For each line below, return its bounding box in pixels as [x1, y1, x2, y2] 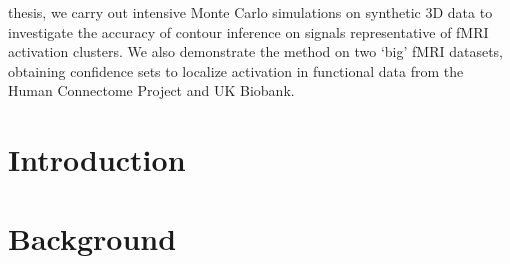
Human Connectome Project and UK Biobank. [8, 80, 295, 101]
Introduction [8, 139, 186, 180]
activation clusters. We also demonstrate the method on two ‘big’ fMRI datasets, [8, 41, 503, 62]
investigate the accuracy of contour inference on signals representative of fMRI [8, 21, 489, 42]
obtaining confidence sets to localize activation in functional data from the [8, 60, 464, 81]
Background [8, 217, 177, 258]
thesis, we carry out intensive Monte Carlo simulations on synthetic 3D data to [8, 2, 493, 22]
